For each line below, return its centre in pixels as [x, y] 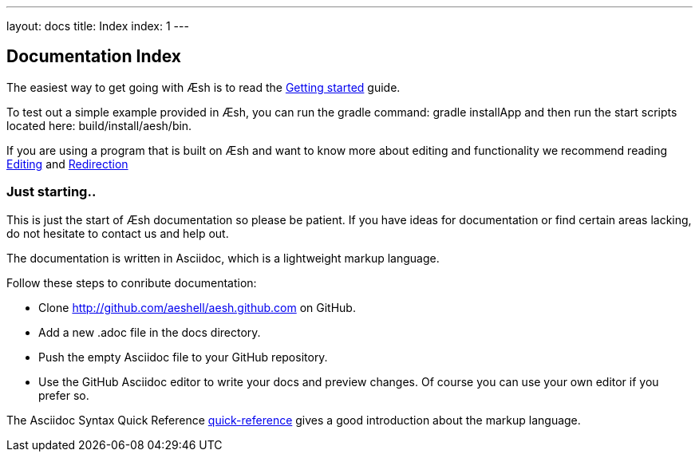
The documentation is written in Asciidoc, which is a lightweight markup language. [223, 258]
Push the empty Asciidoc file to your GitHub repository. [183, 357]
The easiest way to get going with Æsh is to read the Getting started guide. [203, 87]
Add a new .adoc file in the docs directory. [150, 332]
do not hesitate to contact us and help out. [118, 233]
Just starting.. [51, 192]
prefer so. [64, 395]
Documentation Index [94, 57]
